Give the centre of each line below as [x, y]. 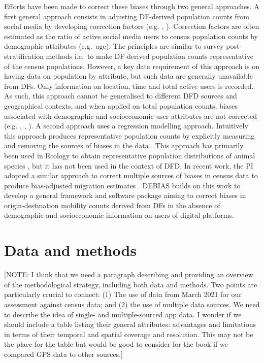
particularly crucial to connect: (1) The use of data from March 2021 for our [123, 294]
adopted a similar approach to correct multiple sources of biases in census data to [131, 175]
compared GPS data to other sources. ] [63, 354]
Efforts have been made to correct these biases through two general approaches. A [132, 6]
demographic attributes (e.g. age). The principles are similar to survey [114, 46]
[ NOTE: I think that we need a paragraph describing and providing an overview [129, 274]
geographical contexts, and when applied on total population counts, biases [121, 105]
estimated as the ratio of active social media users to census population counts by [131, 36]
